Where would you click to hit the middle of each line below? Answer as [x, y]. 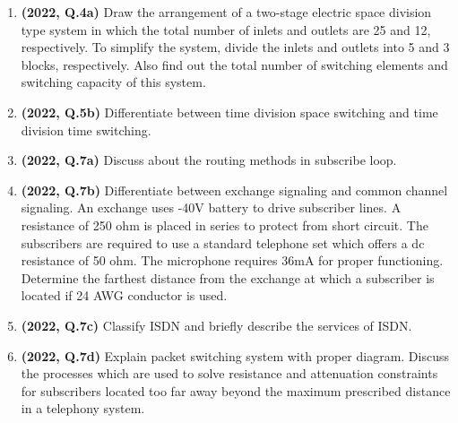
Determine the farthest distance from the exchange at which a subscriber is [228, 277]
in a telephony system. [83, 408]
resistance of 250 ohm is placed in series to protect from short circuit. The [225, 224]
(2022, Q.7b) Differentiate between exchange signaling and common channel [234, 190]
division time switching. [86, 129]
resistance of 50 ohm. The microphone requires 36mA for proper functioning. [232, 260]
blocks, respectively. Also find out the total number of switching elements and [234, 64]
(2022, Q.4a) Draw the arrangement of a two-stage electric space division [226, 12]
